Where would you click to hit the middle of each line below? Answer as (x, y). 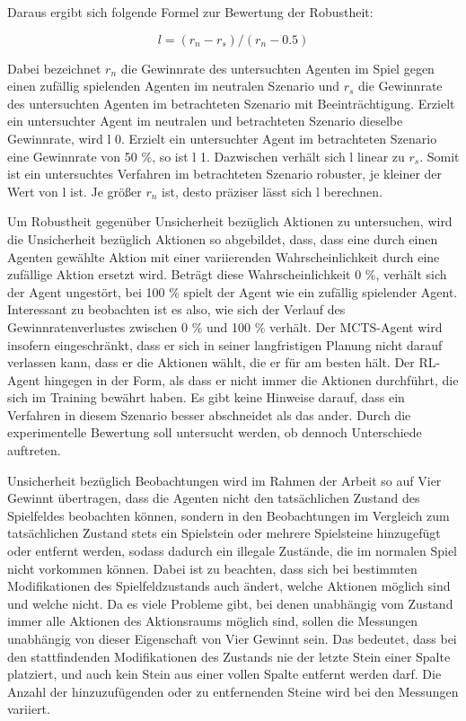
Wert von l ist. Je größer (75, 191)
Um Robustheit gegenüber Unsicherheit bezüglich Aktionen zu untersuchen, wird (230, 221)
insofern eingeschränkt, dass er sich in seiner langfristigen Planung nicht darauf (225, 344)
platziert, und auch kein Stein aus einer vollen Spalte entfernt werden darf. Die (224, 674)
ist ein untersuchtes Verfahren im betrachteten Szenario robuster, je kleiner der (225, 174)
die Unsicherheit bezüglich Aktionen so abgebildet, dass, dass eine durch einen (223, 238)
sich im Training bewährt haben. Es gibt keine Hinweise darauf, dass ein (206, 397)
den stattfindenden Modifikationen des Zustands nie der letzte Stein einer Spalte (229, 656)
